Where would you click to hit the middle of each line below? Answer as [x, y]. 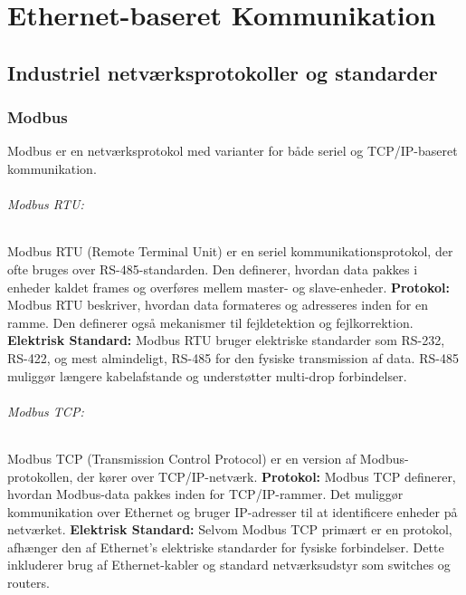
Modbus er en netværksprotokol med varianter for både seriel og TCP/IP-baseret [233, 151]
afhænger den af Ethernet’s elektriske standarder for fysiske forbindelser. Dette [226, 547]
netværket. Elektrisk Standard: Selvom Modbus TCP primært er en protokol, [230, 529]
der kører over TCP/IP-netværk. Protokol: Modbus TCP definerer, [266, 476]
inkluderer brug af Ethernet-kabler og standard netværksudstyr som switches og [229, 565]
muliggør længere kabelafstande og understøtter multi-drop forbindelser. [207, 375]
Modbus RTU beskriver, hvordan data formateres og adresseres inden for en [218, 305]
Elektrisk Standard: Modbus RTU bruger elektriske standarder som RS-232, [226, 340]
